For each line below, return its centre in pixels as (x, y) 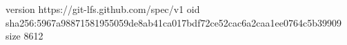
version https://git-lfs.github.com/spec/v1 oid (103, 9)
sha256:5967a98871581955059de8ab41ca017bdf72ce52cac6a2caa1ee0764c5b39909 (173, 22)
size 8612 (24, 36)
